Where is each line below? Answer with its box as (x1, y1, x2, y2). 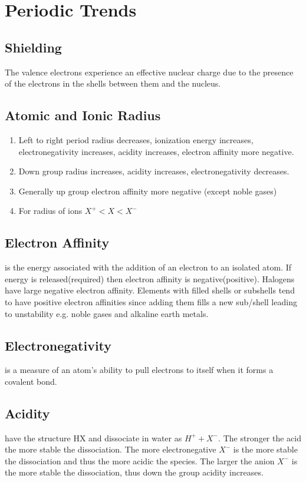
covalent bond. (5, 375, 57, 387)
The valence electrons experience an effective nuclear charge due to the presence (5, 65, 294, 78)
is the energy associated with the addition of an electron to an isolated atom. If (5, 261, 292, 273)
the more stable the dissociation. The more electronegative (5, 443, 216, 455)
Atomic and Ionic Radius (5, 106, 161, 124)
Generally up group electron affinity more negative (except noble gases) (18, 184, 277, 197)
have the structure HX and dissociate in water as (5, 431, 182, 444)
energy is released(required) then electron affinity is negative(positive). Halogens (5, 272, 295, 285)
